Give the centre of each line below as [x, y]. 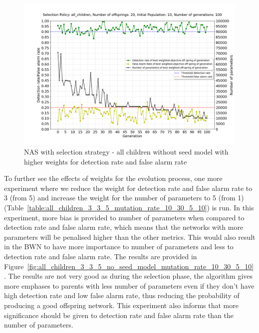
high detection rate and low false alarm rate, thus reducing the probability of [122, 295]
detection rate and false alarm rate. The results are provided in [101, 256]
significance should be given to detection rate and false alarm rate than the [119, 315]
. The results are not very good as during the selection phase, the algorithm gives [129, 276]
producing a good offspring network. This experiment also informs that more [121, 305]
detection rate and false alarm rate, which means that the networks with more [124, 227]
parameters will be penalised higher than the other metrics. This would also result [130, 237]
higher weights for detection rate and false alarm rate [106, 161]
